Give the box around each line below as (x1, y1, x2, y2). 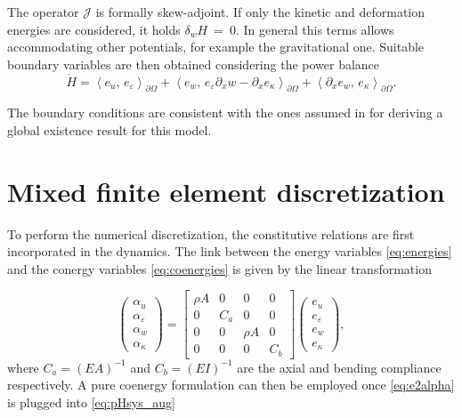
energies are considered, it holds (7, 20, 181, 38)
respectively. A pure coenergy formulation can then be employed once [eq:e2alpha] (7, 375, 455, 394)
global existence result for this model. (7, 120, 212, 139)
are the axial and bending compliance (237, 358, 442, 376)
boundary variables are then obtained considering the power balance (7, 54, 380, 73)
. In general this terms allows (235, 20, 394, 38)
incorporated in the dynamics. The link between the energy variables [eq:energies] (7, 242, 452, 261)
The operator (7, 3, 79, 20)
